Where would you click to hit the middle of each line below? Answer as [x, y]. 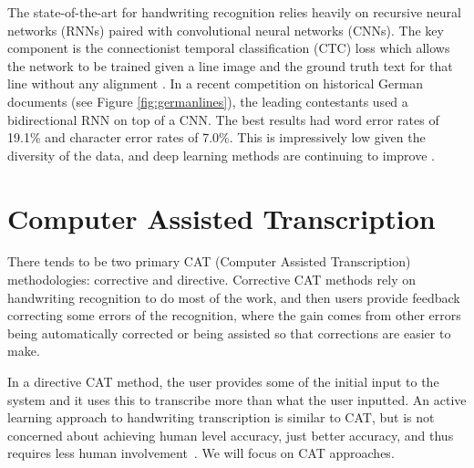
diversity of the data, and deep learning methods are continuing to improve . [221, 155]
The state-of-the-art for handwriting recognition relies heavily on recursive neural [234, 12]
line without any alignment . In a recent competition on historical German [216, 83]
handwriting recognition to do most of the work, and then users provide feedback [234, 297]
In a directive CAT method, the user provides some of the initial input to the [223, 382]
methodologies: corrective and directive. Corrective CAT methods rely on [211, 280]
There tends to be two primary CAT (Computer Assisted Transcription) [209, 261]
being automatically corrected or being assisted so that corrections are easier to [229, 333]
